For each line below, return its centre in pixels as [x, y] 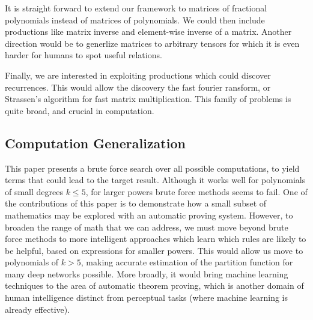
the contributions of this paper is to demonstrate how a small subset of [136, 203]
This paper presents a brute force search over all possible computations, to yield [152, 168]
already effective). [38, 309]
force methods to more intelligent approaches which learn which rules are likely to [156, 239]
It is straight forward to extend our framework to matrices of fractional [136, 8]
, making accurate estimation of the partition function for [187, 262]
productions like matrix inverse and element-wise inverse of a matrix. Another [148, 32]
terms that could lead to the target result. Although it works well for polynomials [155, 180]
